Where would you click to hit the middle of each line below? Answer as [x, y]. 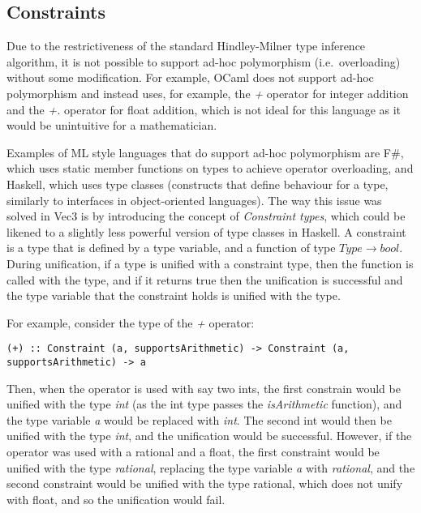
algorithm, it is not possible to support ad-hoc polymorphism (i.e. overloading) [204, 61]
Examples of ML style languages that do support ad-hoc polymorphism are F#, [205, 152]
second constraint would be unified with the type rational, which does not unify [205, 483]
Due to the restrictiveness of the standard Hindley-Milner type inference [186, 46]
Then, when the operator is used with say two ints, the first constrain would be [204, 388]
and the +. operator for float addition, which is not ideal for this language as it [204, 109]
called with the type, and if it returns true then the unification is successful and [205, 279]
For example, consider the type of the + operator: [131, 322]
